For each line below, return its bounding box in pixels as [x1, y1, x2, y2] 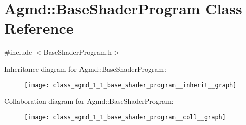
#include [4, 47, 32, 57]
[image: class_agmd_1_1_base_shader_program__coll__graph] [24, 113, 226, 121]
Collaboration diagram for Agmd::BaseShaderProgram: [4, 96, 174, 106]
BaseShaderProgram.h [43, 47, 112, 57]
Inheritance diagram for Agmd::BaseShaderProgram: [4, 63, 166, 74]
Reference [4, 18, 74, 38]
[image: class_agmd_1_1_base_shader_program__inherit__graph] [24, 81, 237, 89]
